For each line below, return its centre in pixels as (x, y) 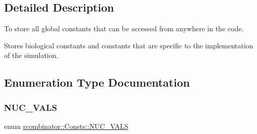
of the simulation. (31, 55)
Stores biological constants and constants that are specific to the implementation (129, 45)
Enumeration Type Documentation (97, 82)
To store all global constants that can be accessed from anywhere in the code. (124, 28)
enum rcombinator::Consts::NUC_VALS (66, 126)
